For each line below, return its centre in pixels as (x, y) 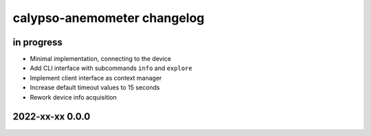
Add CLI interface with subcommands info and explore (111, 68)
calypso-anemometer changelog (109, 18)
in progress (38, 42)
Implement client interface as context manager (96, 78)
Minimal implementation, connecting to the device (101, 59)
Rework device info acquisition (73, 97)
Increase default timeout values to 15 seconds (95, 88)
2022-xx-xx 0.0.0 (52, 117)
